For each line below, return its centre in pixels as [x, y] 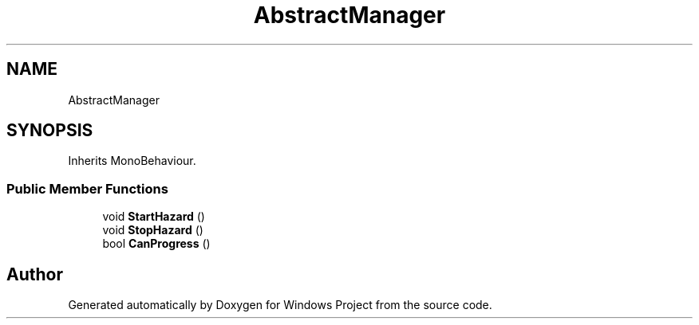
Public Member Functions [87, 188]
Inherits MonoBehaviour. [132, 161]
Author [35, 274]
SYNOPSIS [50, 131]
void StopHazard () [153, 230]
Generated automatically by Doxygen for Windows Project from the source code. [280, 305]
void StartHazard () [154, 217]
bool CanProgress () [156, 244]
